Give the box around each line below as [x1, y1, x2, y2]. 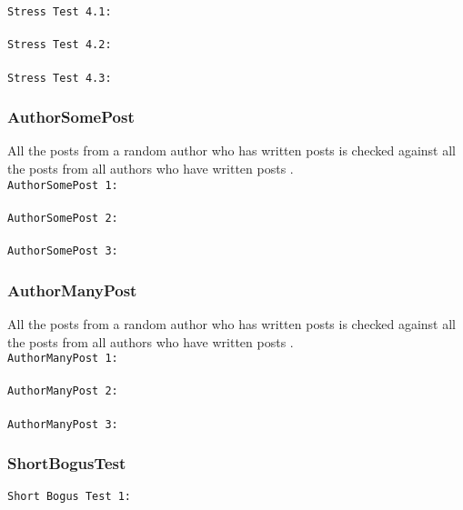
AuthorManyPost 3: [7, 417, 118, 431]
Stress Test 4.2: [7, 38, 112, 52]
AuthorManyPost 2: [7, 385, 118, 398]
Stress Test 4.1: [7, 5, 112, 18]
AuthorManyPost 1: [7, 352, 118, 365]
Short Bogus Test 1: [7, 489, 132, 503]
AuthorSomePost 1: [7, 178, 118, 192]
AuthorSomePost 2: [7, 211, 118, 225]
